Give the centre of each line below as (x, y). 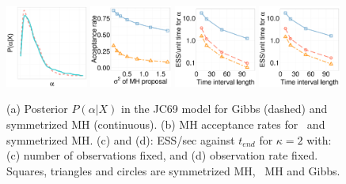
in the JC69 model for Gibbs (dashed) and (224, 109)
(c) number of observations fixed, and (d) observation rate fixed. (162, 155)
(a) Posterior (37, 109)
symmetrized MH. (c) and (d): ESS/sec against (121, 139)
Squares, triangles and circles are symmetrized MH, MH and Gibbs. (173, 170)
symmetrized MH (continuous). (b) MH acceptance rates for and (166, 124)
